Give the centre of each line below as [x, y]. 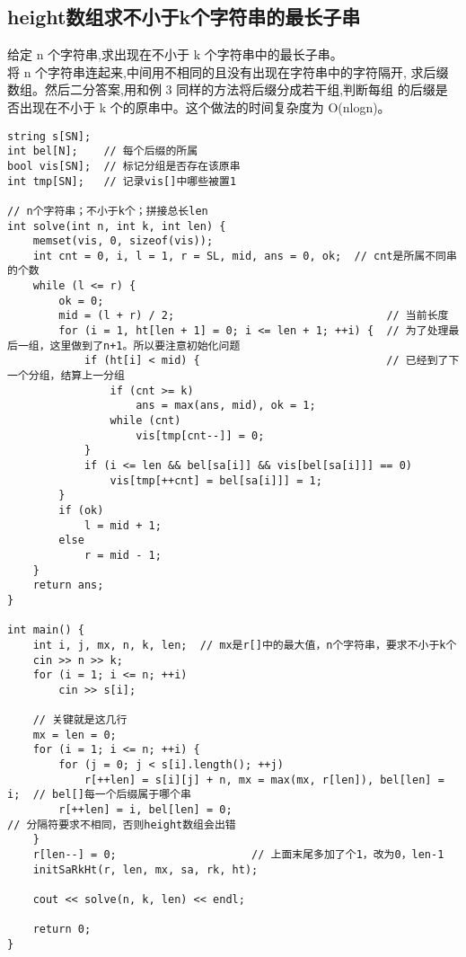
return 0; [62, 930]
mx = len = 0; [75, 735]
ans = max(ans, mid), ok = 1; [226, 406]
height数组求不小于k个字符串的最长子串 [184, 17]
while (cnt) [145, 421]
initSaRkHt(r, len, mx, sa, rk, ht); [145, 869]
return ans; [68, 585]
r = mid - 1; [123, 555]
